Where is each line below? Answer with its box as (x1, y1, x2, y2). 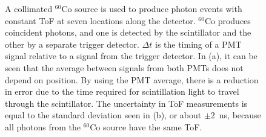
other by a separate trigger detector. (5, 37, 139, 50)
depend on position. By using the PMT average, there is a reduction (5, 73, 259, 86)
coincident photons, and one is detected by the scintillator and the (5, 26, 251, 39)
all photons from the (5, 120, 81, 133)
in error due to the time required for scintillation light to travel (5, 85, 239, 98)
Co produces (204, 14, 251, 27)
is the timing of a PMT (155, 37, 242, 50)
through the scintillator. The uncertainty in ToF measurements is (5, 97, 248, 109)
